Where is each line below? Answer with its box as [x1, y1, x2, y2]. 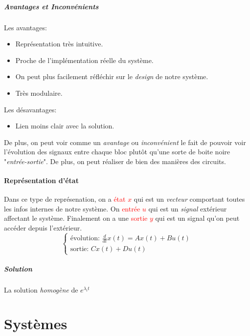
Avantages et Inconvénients [4, 1, 99, 11]
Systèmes [4, 313, 68, 333]
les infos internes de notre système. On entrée [4, 203, 140, 213]
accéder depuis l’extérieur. [4, 223, 82, 233]
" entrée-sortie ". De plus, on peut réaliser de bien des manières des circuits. [4, 156, 226, 166]
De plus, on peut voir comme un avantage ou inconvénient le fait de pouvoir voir [4, 137, 246, 147]
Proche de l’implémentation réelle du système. [15, 55, 154, 65]
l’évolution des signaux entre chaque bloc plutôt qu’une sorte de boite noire [4, 147, 230, 157]
